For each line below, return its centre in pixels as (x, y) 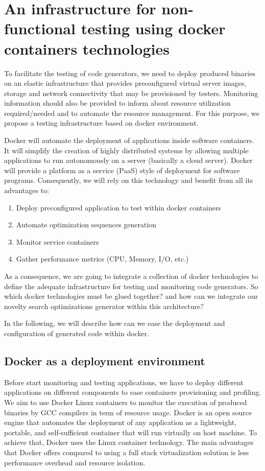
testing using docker (153, 28)
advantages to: (27, 190)
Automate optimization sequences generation (86, 225)
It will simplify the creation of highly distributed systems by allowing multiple (126, 150)
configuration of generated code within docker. (77, 333)
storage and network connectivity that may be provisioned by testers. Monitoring (131, 93)
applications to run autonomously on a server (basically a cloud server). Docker (128, 160)
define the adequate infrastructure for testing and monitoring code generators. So (131, 286)
